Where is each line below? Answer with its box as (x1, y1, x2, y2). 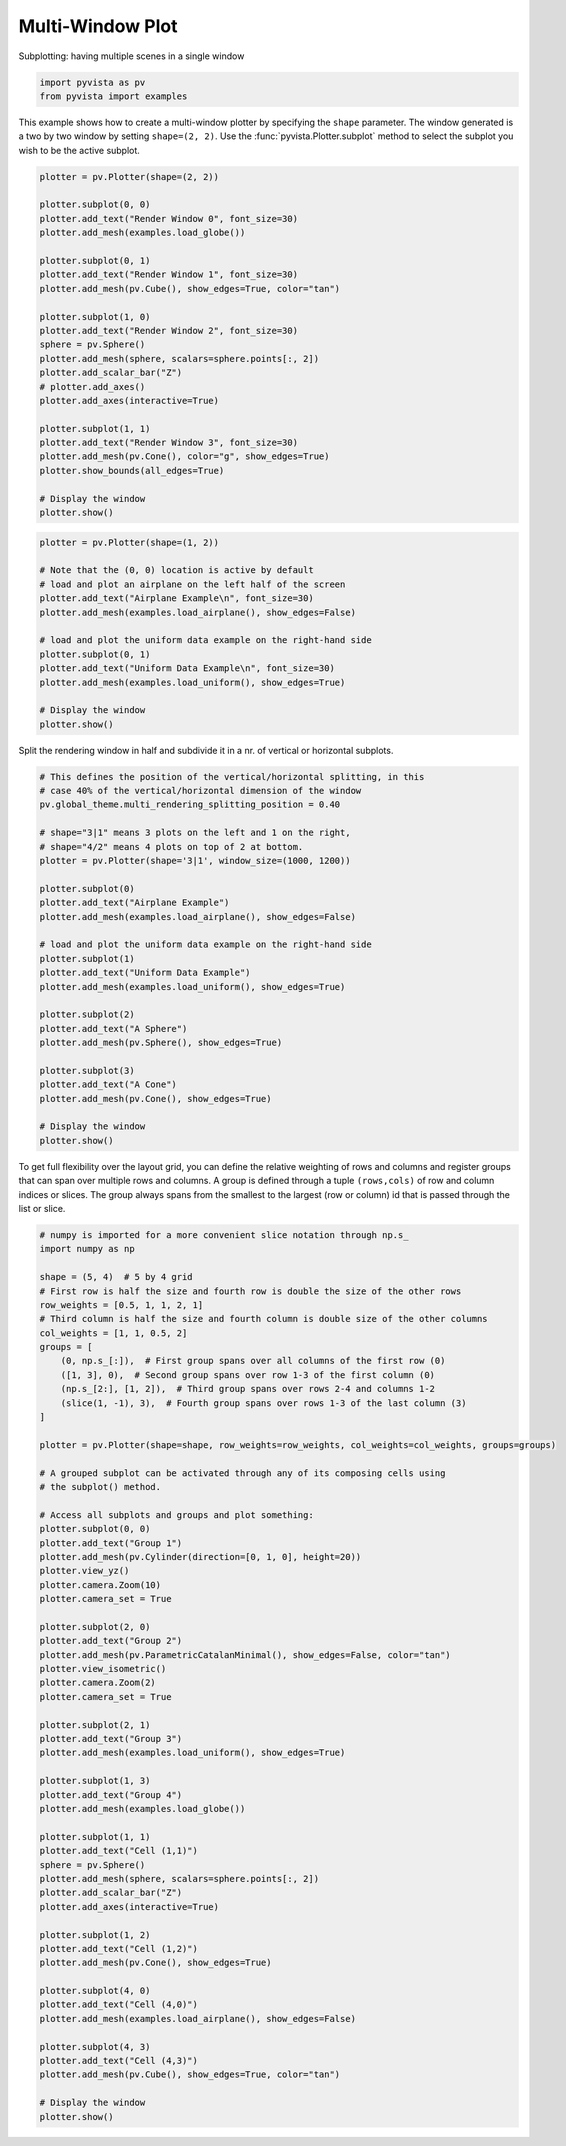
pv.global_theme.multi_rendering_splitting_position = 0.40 (39, 799, 341, 810)
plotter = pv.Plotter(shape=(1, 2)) (39, 536, 220, 548)
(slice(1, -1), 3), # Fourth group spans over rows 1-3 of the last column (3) (60, 1397, 467, 1409)
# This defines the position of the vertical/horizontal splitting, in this (39, 771, 425, 782)
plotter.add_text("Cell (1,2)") (39, 1943, 199, 1954)
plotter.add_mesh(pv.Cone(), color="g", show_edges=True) (39, 451, 330, 462)
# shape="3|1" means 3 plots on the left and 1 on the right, (39, 827, 351, 839)
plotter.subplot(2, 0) (39, 1621, 151, 1632)
